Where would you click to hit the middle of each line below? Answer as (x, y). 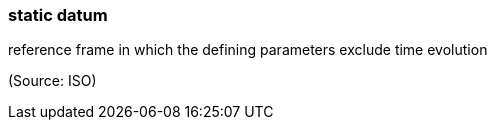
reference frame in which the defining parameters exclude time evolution (248, 50)
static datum (58, 15)
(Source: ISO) (52, 81)
